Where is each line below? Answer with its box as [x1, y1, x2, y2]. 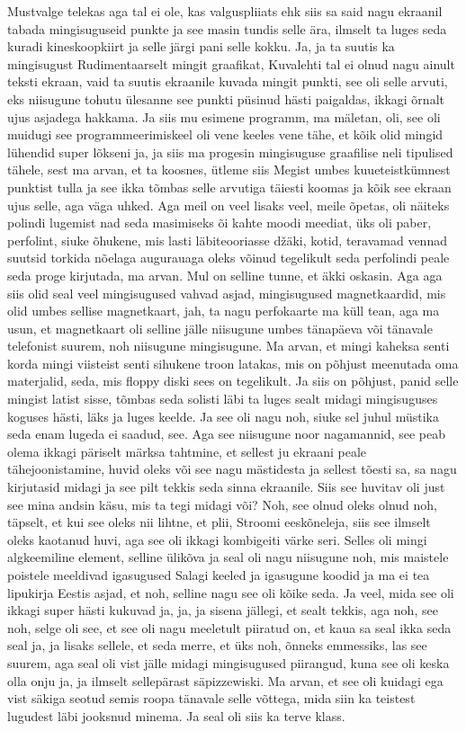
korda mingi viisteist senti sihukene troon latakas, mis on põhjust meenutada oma [7, 353, 459, 372]
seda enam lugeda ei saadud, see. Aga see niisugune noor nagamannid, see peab [7, 424, 445, 443]
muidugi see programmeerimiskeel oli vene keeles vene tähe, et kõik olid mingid [7, 125, 444, 144]
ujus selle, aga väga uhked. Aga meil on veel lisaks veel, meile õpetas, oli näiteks [7, 195, 450, 214]
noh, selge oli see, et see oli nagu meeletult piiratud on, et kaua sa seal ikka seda [7, 618, 452, 637]
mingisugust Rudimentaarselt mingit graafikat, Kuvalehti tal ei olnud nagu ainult [7, 54, 455, 73]
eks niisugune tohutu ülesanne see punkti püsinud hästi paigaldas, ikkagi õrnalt [7, 89, 444, 108]
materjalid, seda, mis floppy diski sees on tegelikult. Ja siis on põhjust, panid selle [7, 371, 459, 390]
